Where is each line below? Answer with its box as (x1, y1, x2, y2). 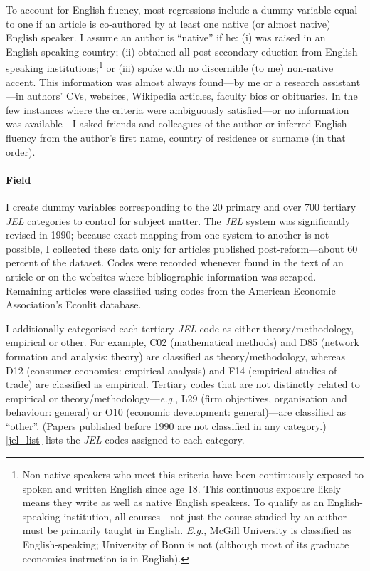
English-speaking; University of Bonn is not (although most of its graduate (22, 537, 349, 552)
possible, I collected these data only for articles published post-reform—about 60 (6, 241, 358, 256)
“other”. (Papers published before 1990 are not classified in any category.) (6, 418, 327, 433)
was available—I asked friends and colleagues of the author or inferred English (6, 116, 347, 131)
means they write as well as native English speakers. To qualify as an (22, 495, 324, 510)
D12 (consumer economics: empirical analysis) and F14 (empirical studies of (6, 362, 337, 377)
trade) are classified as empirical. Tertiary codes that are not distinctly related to (6, 377, 360, 392)
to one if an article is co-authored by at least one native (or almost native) (6, 16, 331, 31)
